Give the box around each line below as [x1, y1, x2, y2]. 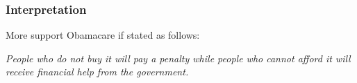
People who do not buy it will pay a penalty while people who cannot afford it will [6, 50, 351, 65]
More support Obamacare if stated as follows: [6, 28, 200, 42]
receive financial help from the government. [6, 64, 189, 79]
